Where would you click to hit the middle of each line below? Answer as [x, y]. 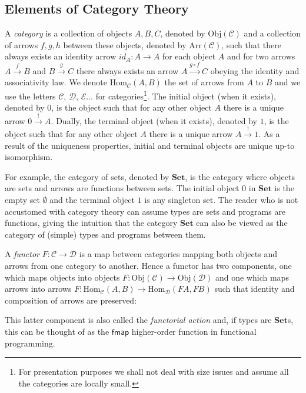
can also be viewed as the [242, 223]
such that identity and [255, 289]
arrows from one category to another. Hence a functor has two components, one [148, 265]
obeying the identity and [255, 70]
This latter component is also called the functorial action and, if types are [138, 320]
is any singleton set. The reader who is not [221, 199]
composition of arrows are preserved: [71, 300]
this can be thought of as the [57, 331]
